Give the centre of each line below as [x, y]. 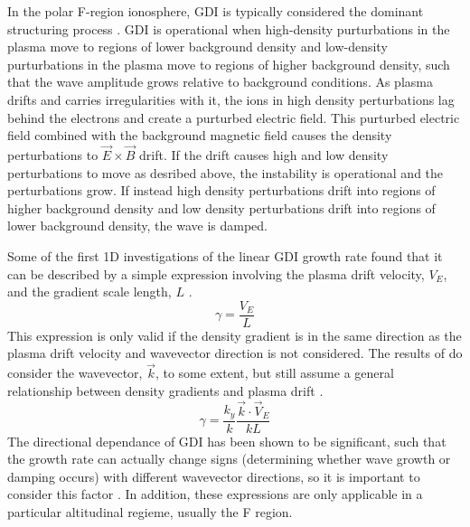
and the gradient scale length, [89, 292]
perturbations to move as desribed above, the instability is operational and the [226, 172]
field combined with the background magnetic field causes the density [200, 135]
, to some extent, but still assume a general [274, 373]
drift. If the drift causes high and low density [264, 154]
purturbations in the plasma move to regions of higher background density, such [229, 64]
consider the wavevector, [75, 373]
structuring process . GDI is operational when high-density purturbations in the [229, 28]
